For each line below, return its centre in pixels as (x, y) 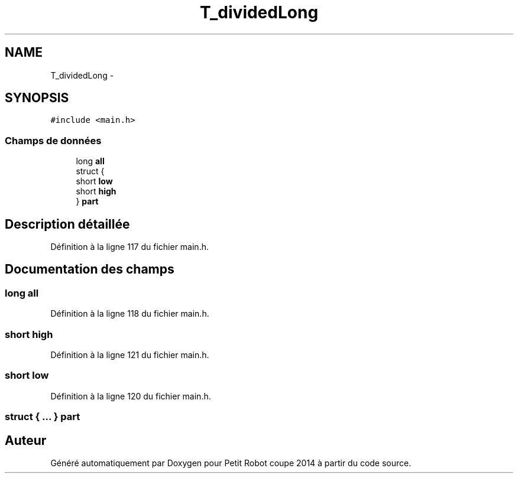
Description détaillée (67, 224)
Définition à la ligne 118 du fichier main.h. (130, 314)
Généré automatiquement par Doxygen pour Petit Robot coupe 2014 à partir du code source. (231, 463)
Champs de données (53, 140)
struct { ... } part (43, 417)
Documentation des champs (90, 269)
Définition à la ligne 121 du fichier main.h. (130, 355)
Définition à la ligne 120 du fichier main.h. (131, 396)
